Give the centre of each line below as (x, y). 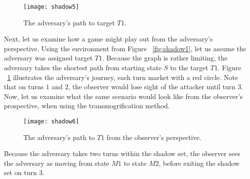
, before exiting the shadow (199, 163)
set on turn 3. (24, 172)
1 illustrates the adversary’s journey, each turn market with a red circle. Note (123, 77)
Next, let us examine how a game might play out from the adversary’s (108, 39)
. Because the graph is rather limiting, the (165, 58)
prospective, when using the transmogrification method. (87, 106)
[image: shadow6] (51, 121)
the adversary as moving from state (57, 163)
